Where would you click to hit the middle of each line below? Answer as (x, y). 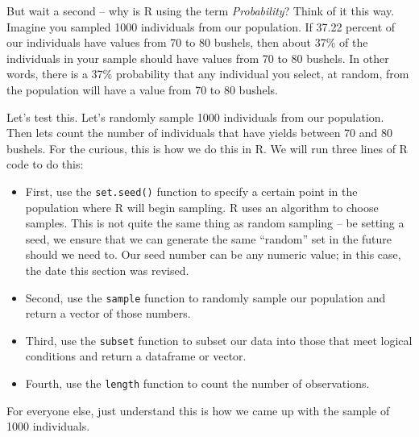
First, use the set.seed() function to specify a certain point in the (191, 191)
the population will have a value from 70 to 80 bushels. (142, 89)
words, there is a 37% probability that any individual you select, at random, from (208, 74)
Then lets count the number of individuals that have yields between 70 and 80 (199, 133)
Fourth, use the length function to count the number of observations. (197, 383)
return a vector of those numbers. (108, 313)
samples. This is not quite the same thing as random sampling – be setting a (215, 223)
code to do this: (45, 164)
